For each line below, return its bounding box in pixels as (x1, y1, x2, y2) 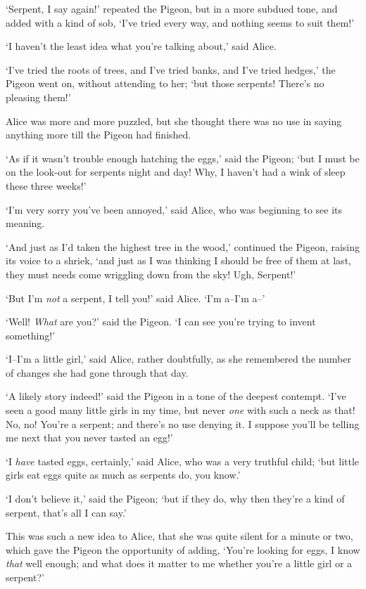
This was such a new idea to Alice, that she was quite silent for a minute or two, (6, 529, 353, 543)
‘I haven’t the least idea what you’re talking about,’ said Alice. (6, 39, 277, 53)
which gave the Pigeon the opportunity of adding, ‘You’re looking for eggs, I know (6, 542, 360, 557)
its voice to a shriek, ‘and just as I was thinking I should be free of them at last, (6, 253, 351, 268)
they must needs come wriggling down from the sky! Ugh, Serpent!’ (6, 266, 296, 281)
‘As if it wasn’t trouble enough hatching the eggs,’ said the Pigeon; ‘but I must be (6, 150, 360, 165)
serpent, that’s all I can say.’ (6, 505, 127, 519)
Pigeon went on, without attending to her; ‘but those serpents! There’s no (6, 76, 324, 91)
